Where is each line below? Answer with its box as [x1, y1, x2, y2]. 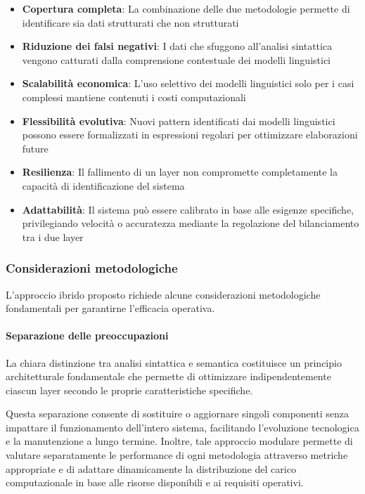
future [22, 141, 49, 155]
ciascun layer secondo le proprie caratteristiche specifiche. [6, 382, 253, 397]
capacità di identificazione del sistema [22, 178, 185, 193]
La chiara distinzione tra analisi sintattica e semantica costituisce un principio [6, 355, 342, 370]
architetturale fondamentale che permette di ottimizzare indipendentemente [6, 369, 331, 384]
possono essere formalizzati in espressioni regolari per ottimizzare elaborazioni [22, 127, 358, 142]
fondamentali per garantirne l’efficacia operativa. [6, 301, 215, 316]
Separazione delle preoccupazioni [6, 328, 169, 343]
